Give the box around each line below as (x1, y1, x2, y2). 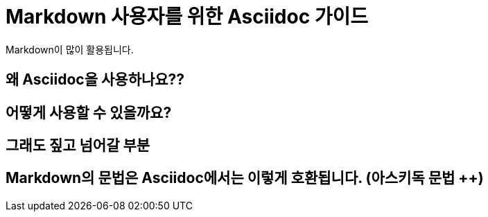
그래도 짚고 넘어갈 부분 (6, 137, 150, 155)
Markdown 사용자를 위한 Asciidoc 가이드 (6, 5, 369, 28)
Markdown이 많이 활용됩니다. (6, 43, 134, 55)
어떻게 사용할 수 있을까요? (6, 103, 172, 121)
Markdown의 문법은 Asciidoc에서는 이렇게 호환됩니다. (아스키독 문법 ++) (6, 169, 484, 187)
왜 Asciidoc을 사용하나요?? (6, 71, 185, 89)
